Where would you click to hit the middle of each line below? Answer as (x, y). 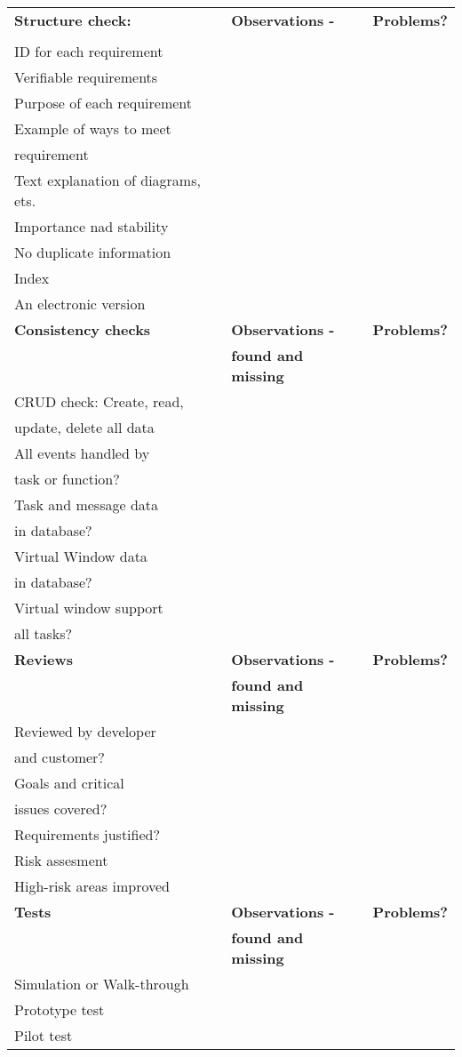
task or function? (67, 479)
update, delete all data (84, 427)
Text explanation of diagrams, (108, 180)
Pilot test (44, 1035)
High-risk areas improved (92, 886)
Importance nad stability (92, 226)
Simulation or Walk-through (102, 984)
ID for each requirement (89, 51)
